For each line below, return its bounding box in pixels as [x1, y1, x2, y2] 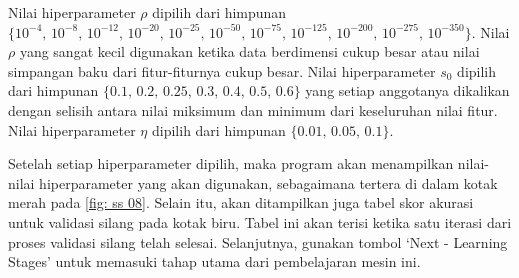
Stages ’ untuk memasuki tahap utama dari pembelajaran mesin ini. [8, 251, 421, 272]
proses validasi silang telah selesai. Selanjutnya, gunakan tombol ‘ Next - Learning [8, 231, 508, 252]
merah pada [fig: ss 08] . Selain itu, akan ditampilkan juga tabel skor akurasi [8, 192, 474, 213]
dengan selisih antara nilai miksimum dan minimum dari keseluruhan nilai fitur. [8, 99, 498, 120]
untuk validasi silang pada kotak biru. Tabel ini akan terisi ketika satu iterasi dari [8, 211, 512, 232]
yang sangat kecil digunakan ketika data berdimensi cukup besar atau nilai [19, 41, 480, 62]
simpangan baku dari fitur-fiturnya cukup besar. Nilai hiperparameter [8, 60, 436, 81]
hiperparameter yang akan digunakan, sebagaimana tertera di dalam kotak [39, 172, 498, 193]
